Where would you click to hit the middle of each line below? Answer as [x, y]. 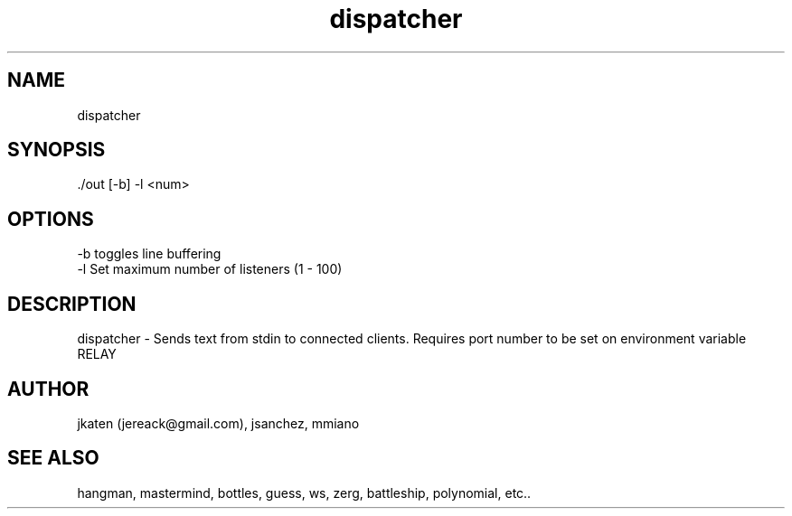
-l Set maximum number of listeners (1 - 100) [210, 269]
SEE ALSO [53, 458]
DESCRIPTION [72, 304]
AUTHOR [48, 389]
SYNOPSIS [57, 150]
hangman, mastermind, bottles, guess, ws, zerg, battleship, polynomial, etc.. [304, 493]
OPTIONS [51, 219]
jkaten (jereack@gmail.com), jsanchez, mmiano [218, 423]
